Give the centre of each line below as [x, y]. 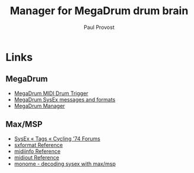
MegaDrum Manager [39, 106]
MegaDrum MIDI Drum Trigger [51, 93]
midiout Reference [37, 157]
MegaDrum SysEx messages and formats [65, 99]
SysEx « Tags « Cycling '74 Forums [57, 138]
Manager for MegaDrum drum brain [99, 11]
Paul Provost [99, 27]
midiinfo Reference [37, 151]
